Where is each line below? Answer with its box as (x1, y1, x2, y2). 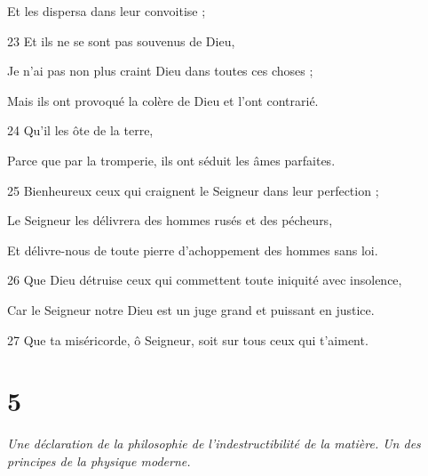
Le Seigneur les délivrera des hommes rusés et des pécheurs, (7, 211, 333, 230)
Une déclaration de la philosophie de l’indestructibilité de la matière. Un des (7, 434, 421, 453)
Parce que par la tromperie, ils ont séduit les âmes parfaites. (7, 150, 336, 169)
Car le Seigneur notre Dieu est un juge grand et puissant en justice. (7, 300, 375, 319)
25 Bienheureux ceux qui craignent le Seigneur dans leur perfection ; (7, 181, 379, 199)
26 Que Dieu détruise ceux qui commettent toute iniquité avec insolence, (7, 270, 402, 289)
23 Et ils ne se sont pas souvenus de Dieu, (7, 31, 235, 50)
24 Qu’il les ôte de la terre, (7, 121, 154, 140)
